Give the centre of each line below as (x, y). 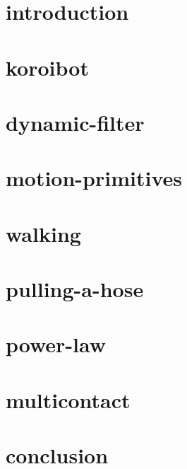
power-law (56, 344)
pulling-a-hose (75, 289)
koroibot (47, 67)
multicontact (68, 399)
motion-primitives (94, 178)
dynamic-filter (75, 122)
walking (43, 233)
